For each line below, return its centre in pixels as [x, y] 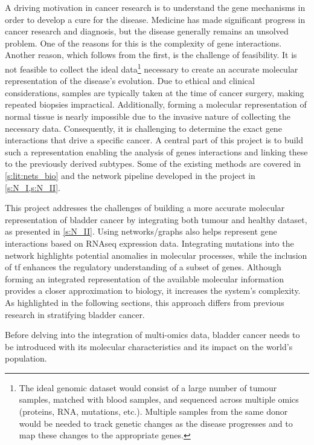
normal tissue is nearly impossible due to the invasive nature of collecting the [148, 116]
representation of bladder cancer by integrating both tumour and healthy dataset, [156, 219]
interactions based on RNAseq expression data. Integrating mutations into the [149, 243]
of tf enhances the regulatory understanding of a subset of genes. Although [143, 267]
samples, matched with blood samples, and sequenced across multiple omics [159, 399]
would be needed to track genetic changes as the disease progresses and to [156, 423]
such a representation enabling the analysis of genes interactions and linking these [156, 151]
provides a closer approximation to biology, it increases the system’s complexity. [153, 291]
